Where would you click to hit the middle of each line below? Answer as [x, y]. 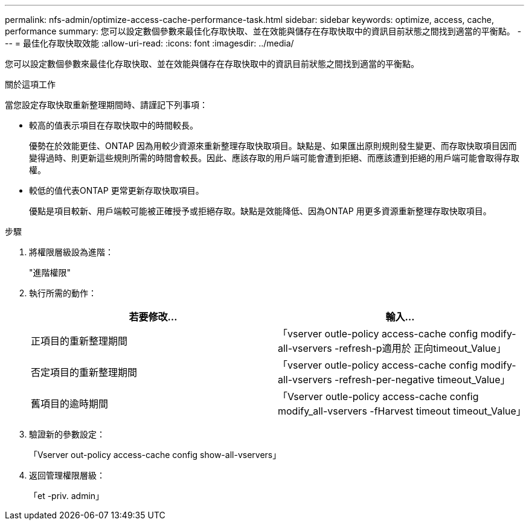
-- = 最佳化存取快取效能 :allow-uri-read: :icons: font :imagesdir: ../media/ [149, 43]
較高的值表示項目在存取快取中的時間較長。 [114, 125]
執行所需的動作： [63, 293]
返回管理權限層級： [67, 475]
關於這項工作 [30, 84]
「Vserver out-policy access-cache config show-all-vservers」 [155, 455]
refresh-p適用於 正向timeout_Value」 [422, 348]
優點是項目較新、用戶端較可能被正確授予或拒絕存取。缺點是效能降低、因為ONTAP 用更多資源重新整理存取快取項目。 [260, 211]
